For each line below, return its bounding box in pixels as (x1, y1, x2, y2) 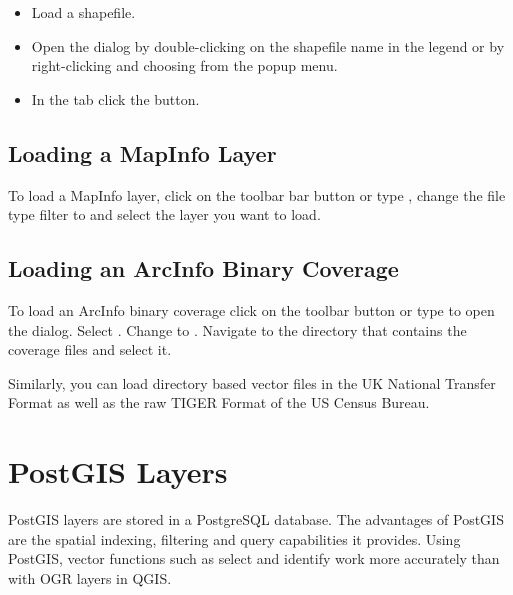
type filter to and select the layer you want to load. (8, 204, 321, 225)
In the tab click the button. (31, 88, 200, 109)
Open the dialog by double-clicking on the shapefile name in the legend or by (31, 35, 505, 56)
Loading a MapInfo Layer (8, 137, 277, 168)
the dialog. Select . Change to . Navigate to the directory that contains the (8, 319, 467, 340)
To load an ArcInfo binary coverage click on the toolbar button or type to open (8, 299, 495, 320)
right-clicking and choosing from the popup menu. (31, 55, 338, 76)
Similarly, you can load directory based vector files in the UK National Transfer (8, 372, 496, 393)
